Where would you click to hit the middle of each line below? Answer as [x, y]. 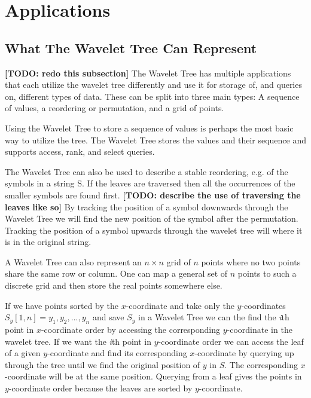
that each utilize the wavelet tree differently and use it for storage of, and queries [153, 85]
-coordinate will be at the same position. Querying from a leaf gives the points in [153, 376]
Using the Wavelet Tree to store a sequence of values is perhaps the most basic [149, 128]
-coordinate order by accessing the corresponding [131, 330]
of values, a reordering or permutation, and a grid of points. [115, 108]
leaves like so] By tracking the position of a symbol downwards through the [147, 206]
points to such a [267, 273]
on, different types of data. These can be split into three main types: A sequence [152, 96]
